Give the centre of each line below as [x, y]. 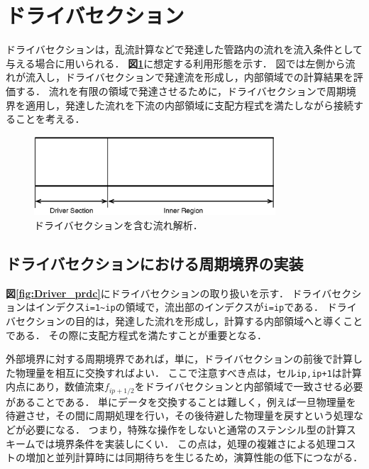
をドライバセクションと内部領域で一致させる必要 [249, 386]
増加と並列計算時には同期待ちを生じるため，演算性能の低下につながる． [194, 457]
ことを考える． [50, 119]
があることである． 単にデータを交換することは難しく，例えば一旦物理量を [181, 401]
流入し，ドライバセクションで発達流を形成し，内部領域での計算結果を [189, 77]
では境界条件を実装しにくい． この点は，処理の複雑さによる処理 [186, 443]
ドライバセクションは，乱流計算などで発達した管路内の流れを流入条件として [184, 49]
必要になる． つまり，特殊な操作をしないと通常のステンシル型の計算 [186, 430]
